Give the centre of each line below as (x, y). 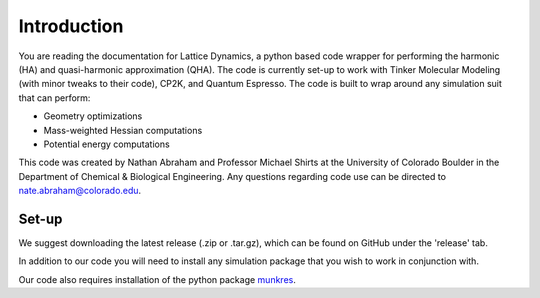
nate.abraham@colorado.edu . (80, 191)
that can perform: (54, 97)
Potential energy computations (106, 144)
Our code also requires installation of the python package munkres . (157, 279)
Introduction (71, 26)
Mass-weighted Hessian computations (123, 130)
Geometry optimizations (93, 116)
